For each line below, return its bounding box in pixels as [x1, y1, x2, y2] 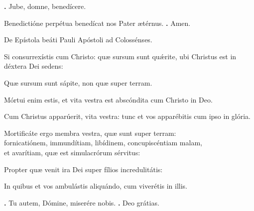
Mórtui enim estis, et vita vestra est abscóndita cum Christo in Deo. [4, 94, 213, 105]
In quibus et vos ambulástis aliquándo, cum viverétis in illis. [4, 181, 188, 191]
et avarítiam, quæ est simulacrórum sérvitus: [4, 147, 140, 157]
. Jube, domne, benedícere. [4, 1, 86, 11]
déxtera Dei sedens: [4, 61, 63, 71]
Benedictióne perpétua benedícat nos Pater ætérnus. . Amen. [4, 17, 191, 28]
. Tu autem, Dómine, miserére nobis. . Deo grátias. [4, 197, 159, 208]
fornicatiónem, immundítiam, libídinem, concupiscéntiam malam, [4, 137, 202, 148]
